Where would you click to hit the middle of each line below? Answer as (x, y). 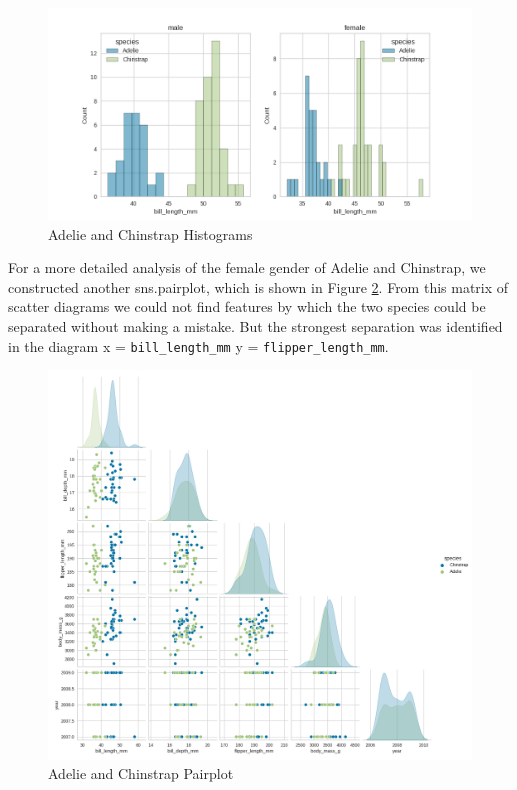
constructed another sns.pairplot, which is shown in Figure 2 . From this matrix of (258, 286)
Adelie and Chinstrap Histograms (150, 233)
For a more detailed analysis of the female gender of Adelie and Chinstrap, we (247, 267)
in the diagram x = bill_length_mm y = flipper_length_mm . (198, 345)
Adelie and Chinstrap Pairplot (141, 773)
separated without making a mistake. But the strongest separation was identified (255, 325)
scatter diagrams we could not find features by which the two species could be (247, 306)
